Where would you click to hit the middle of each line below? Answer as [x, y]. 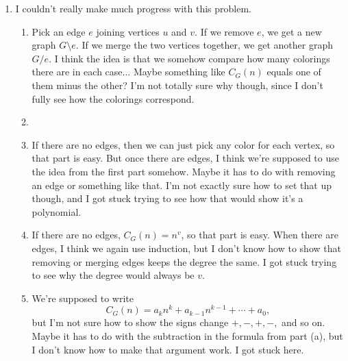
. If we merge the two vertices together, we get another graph [204, 45]
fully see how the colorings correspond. [113, 98]
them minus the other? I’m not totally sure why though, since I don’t [177, 85]
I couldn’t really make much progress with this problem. [133, 8]
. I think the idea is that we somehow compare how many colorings [189, 58]
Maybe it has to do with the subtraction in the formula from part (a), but [187, 335]
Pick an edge [59, 31]
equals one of [294, 72]
